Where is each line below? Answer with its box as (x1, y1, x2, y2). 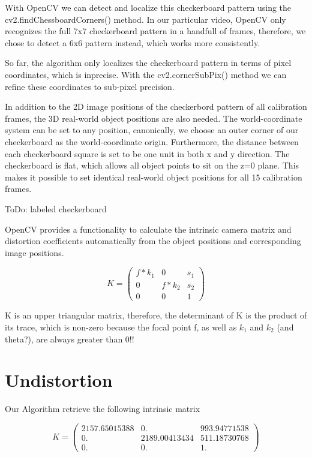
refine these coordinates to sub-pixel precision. (5, 80, 175, 92)
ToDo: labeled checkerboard (5, 202, 107, 215)
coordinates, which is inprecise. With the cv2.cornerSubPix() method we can (5, 68, 287, 80)
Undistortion (5, 368, 113, 392)
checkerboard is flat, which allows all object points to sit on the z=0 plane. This (5, 159, 299, 172)
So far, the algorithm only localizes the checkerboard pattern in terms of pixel (5, 56, 292, 69)
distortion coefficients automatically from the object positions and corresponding (5, 234, 301, 247)
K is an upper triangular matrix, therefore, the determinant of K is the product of (5, 309, 307, 321)
